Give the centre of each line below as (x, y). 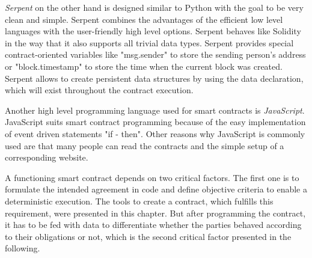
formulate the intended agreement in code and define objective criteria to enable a (156, 189)
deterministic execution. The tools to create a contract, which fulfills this (139, 201)
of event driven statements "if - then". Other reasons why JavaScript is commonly (155, 133)
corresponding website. (47, 157)
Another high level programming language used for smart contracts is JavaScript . (155, 110)
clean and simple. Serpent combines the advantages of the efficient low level (144, 19)
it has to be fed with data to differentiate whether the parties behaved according (153, 225)
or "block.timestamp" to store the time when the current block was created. (144, 66)
